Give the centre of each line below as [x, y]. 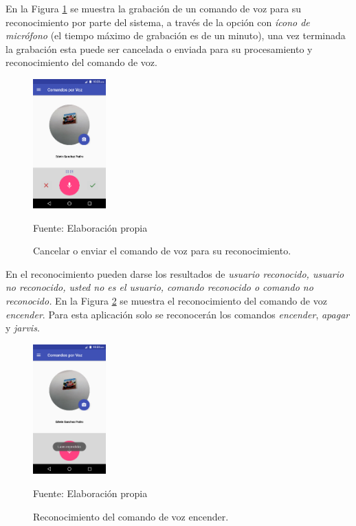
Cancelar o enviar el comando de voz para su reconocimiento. [162, 251]
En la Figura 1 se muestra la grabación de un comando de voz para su [154, 8]
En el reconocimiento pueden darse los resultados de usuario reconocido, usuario [175, 273]
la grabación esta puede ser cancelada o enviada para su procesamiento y [159, 48]
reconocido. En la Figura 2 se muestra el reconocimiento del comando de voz [166, 300]
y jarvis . [23, 328]
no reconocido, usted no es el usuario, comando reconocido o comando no [159, 287]
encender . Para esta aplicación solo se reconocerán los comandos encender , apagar [178, 314]
